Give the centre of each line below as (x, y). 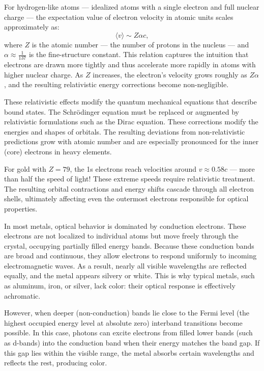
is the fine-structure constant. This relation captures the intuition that (139, 54)
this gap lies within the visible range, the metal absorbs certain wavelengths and (129, 352)
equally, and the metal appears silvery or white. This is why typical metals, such (129, 275)
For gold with (25, 168)
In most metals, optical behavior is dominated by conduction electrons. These (125, 226)
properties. (21, 208)
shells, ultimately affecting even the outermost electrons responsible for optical (126, 198)
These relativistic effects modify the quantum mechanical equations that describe (130, 101)
